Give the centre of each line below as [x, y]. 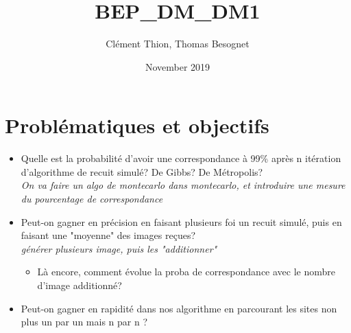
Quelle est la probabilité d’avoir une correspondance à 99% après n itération [181, 158]
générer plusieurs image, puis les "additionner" [119, 248]
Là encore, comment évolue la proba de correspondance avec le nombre [186, 272]
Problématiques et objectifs [137, 125]
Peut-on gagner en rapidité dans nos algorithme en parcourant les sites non [179, 308]
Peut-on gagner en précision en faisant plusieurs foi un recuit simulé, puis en [181, 221]
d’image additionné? [80, 285]
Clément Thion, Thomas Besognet [178, 44]
